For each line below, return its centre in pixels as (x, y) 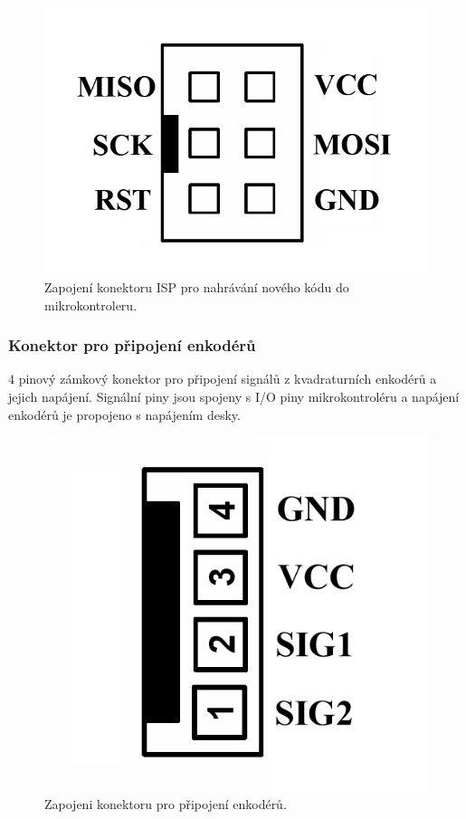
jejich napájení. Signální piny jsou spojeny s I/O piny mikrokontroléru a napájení (234, 396)
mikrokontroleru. (91, 305)
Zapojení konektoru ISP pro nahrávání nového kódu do (197, 286)
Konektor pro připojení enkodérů (132, 345)
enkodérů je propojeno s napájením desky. (124, 414)
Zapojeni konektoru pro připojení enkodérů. (166, 803)
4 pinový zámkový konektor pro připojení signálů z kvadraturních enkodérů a (223, 379)
